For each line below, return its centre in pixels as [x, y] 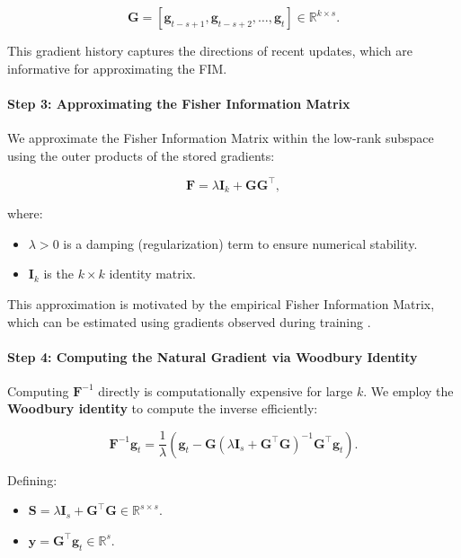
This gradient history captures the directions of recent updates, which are [210, 50]
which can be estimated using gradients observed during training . [189, 321]
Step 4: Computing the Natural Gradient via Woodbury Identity [213, 356]
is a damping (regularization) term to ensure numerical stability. [240, 243]
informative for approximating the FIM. [117, 68]
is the [58, 274]
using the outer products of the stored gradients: [141, 155]
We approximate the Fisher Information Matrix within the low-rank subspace [221, 137]
